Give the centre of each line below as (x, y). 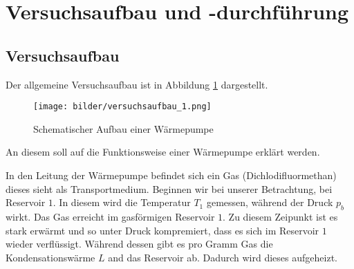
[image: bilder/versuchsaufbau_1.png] (122, 107)
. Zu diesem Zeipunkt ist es (280, 216)
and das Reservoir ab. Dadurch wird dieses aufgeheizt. (223, 257)
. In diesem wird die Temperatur (122, 202)
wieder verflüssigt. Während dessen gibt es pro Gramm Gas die (139, 244)
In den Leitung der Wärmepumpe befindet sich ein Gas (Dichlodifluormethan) (171, 175)
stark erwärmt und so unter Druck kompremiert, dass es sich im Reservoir (162, 230)
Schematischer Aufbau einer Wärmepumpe (123, 128)
